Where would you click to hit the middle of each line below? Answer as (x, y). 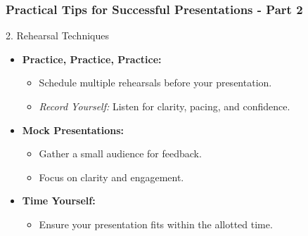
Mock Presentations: (73, 130)
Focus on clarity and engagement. (111, 177)
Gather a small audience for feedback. (120, 153)
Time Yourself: (59, 201)
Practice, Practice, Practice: (92, 59)
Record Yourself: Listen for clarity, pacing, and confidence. (165, 106)
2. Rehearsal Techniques (57, 35)
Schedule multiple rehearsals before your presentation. (155, 83)
